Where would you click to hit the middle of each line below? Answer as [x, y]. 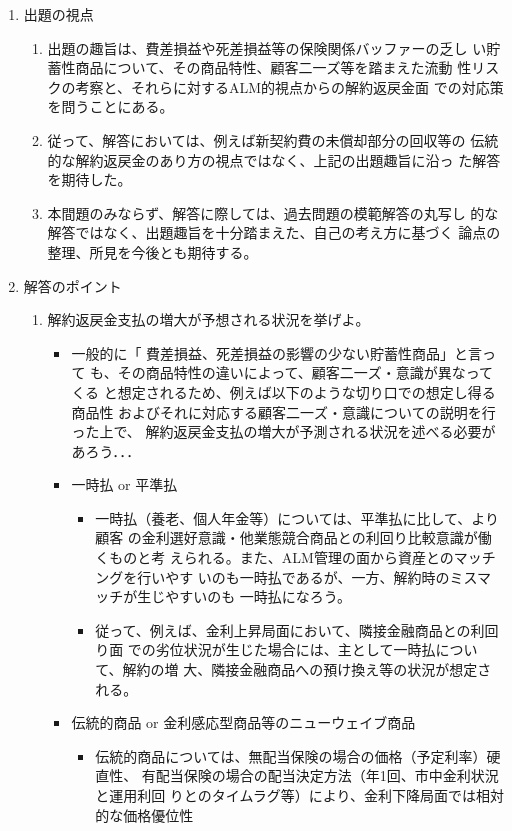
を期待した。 [89, 179]
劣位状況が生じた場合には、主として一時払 [295, 649]
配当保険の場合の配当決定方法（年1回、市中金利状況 [327, 775]
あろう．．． [106, 450]
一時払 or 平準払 [124, 484]
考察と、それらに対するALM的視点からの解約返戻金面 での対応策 [289, 86]
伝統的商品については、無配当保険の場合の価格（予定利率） [291, 755]
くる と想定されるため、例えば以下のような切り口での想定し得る [283, 391]
